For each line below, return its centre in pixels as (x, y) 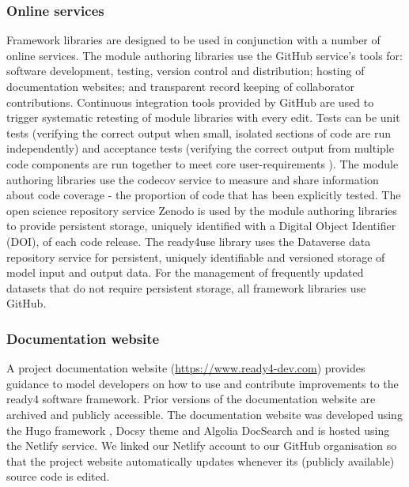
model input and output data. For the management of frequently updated (185, 272)
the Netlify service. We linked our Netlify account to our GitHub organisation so (202, 445)
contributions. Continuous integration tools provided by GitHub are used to (190, 102)
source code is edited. (58, 476)
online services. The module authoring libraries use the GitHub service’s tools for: (204, 55)
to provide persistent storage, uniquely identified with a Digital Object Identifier (201, 226)
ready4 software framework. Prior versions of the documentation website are (191, 399)
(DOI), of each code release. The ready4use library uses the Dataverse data (189, 241)
